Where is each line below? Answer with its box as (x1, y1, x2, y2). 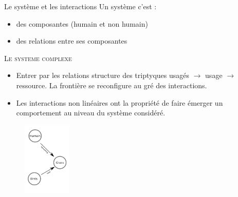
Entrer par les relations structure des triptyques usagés (16, 70, 190, 81)
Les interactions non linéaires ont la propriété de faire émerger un (16, 97, 223, 108)
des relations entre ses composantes (16, 35, 127, 46)
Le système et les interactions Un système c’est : (4, 1, 157, 11)
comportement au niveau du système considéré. (16, 107, 166, 118)
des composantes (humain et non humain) (16, 18, 148, 29)
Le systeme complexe (4, 52, 72, 63)
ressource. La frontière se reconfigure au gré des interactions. (16, 80, 207, 90)
